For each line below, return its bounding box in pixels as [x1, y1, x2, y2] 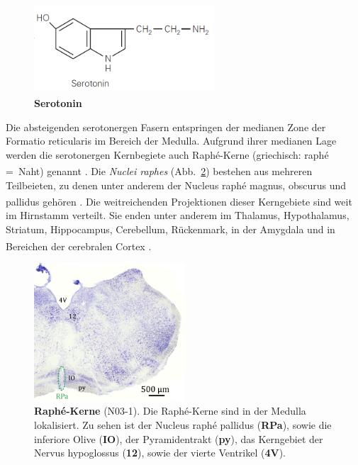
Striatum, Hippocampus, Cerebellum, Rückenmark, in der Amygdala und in [6, 222, 335, 237]
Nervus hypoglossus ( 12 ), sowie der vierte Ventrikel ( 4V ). [34, 445, 286, 460]
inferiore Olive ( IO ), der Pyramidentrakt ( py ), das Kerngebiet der [34, 431, 323, 446]
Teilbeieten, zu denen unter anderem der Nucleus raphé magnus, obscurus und [6, 177, 347, 192]
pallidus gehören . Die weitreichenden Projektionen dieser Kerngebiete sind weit [6, 194, 352, 208]
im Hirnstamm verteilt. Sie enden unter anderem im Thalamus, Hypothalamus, [6, 208, 349, 223]
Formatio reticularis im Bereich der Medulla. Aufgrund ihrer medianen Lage [6, 133, 337, 148]
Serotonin [34, 95, 82, 110]
